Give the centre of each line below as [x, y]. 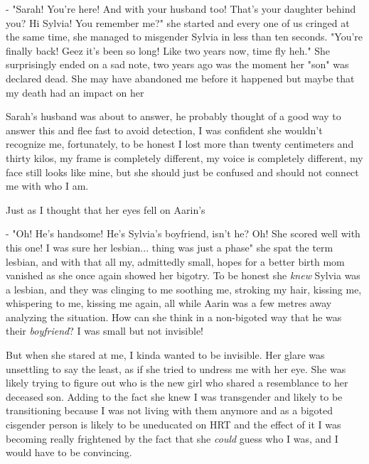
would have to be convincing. [69, 452]
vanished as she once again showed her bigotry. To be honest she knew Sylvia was [183, 275]
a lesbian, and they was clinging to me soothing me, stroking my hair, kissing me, [184, 289]
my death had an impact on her [75, 92]
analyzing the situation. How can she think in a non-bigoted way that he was [174, 317]
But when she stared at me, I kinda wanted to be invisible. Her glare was [165, 355]
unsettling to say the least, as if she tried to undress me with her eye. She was [176, 368]
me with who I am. [47, 186]
